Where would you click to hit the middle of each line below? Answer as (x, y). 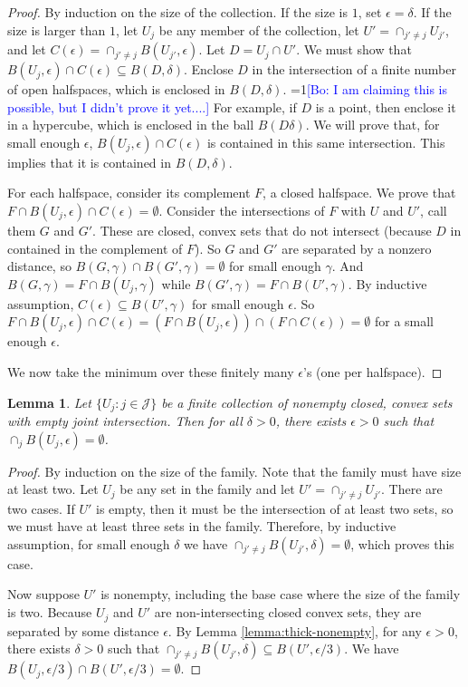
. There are (411, 489)
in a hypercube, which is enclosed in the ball (131, 125)
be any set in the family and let (207, 489)
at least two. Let (53, 489)
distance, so (39, 266)
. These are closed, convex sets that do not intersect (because (262, 231)
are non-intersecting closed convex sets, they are (288, 612)
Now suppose (43, 594)
